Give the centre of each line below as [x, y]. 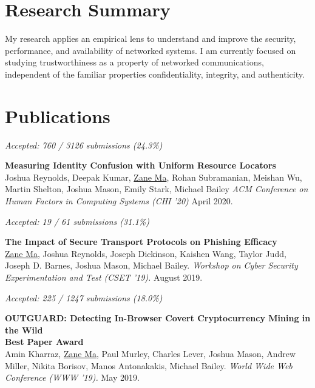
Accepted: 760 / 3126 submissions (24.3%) [84, 145]
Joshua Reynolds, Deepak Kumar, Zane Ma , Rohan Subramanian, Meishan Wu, [154, 177]
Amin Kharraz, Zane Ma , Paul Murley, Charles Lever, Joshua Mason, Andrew [151, 353]
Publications [58, 115]
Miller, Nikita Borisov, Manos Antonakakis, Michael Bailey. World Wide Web [149, 365]
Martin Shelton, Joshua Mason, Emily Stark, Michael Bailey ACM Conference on [157, 189]
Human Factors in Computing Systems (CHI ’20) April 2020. [119, 201]
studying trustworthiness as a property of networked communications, [134, 62]
